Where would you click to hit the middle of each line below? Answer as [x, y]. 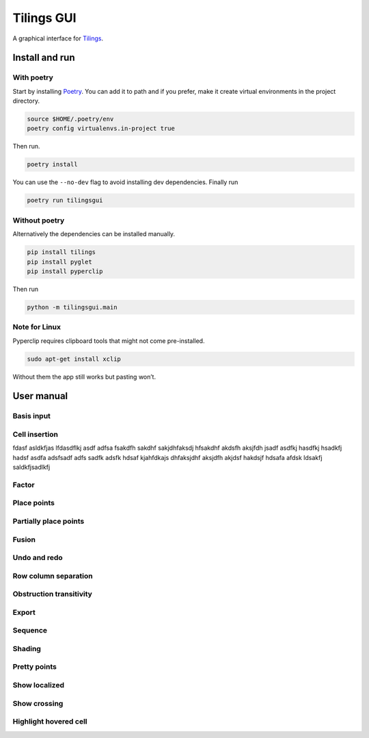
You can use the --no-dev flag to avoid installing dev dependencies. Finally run [125, 182]
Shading [27, 648]
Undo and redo [38, 558]
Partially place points [49, 521]
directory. [26, 101]
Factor [24, 485]
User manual [40, 396]
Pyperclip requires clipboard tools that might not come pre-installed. [109, 341]
